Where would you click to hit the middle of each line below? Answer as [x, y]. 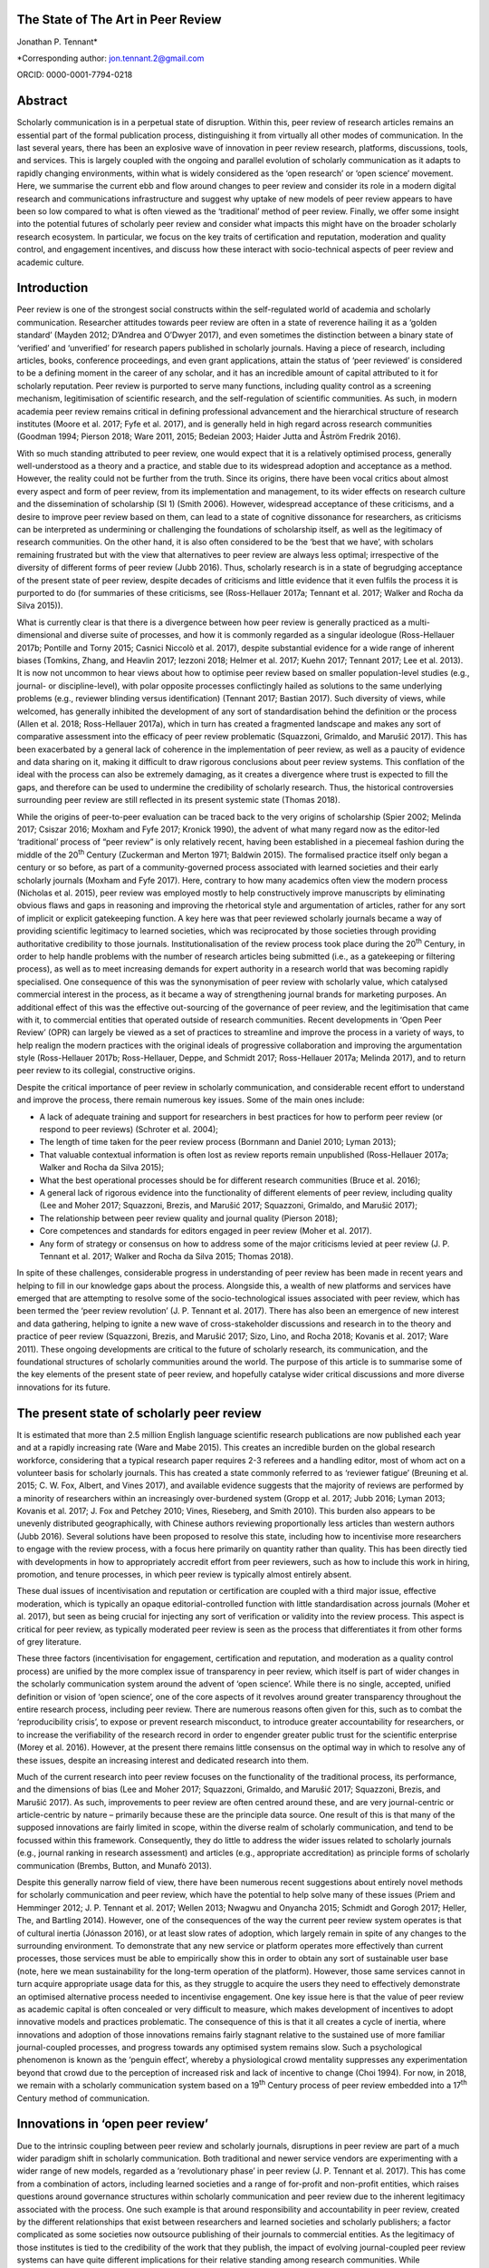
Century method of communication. [83, 2098]
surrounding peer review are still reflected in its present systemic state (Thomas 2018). [178, 800]
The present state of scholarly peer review [139, 1413]
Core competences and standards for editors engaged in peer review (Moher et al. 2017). [206, 1231]
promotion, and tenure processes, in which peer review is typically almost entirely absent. [184, 1575]
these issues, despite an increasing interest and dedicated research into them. [163, 1760]
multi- [419, 622]
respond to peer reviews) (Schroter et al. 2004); [129, 1129]
